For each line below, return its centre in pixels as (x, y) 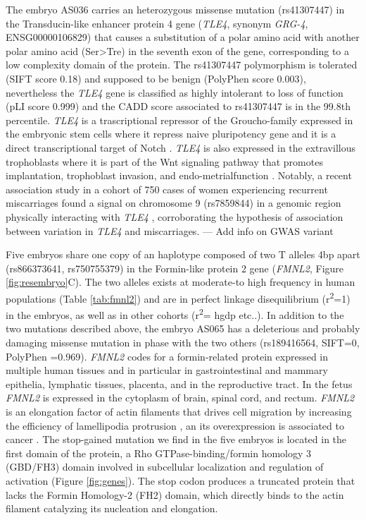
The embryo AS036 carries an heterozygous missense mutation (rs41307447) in (175, 9)
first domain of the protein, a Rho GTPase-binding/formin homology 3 (159, 453)
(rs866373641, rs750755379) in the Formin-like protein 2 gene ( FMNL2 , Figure (175, 268)
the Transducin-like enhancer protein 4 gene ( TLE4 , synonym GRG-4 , (157, 23)
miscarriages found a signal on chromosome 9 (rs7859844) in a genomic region (173, 203)
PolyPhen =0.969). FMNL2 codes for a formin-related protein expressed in (167, 356)
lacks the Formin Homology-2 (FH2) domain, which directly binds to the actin (175, 494)
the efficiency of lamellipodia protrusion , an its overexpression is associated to (175, 425)
